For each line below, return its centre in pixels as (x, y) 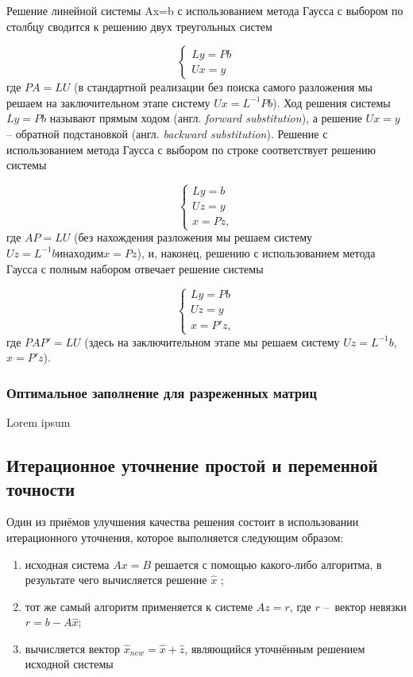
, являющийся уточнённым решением (275, 648)
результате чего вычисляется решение (116, 580)
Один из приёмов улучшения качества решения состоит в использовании (183, 522)
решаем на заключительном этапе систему (108, 102)
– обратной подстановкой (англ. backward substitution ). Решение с (167, 133)
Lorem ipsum (39, 422)
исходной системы (69, 664)
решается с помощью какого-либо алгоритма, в (268, 564)
